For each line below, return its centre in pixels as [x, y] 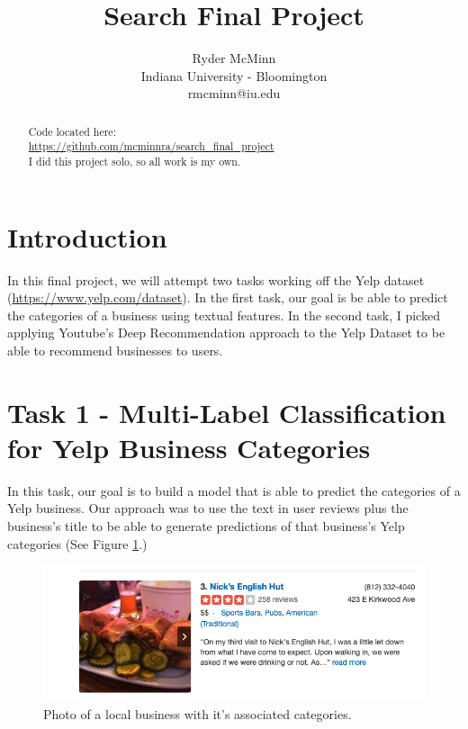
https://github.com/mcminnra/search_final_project [151, 146]
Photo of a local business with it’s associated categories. [198, 714]
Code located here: [72, 131]
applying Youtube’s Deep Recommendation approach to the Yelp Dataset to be [226, 333]
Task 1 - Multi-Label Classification [227, 412]
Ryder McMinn [234, 58]
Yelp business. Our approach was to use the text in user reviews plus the [208, 508]
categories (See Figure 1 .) [77, 543]
